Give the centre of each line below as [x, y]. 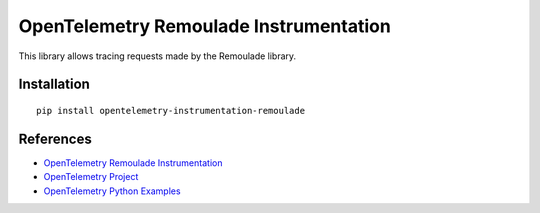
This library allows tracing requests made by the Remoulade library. [157, 56]
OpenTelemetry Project [91, 177]
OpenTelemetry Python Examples [112, 191]
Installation [54, 84]
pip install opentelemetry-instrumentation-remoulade [170, 110]
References [55, 138]
